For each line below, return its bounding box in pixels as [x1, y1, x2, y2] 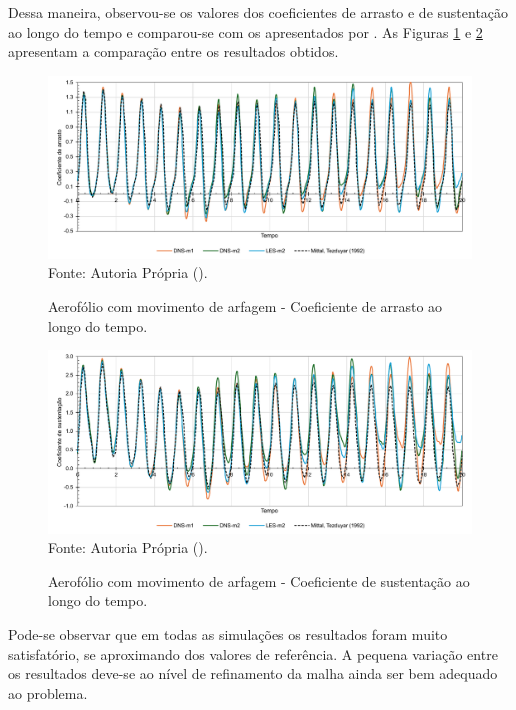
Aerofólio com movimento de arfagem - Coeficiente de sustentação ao [48, 570, 470, 591]
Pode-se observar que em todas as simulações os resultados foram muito [8, 623, 448, 644]
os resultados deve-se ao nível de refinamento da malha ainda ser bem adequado [8, 663, 498, 684]
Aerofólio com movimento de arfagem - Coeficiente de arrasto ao [48, 295, 443, 316]
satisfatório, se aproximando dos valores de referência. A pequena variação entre [8, 643, 498, 664]
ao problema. [8, 682, 88, 703]
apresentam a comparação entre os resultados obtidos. [8, 41, 339, 62]
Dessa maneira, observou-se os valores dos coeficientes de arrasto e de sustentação [8, 2, 509, 22]
